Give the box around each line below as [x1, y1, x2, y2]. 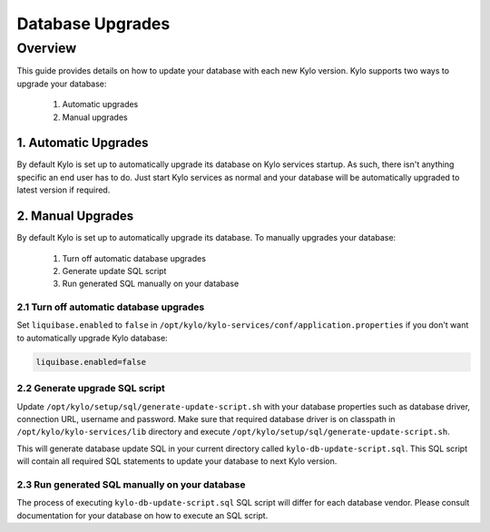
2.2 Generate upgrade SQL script [16, 382, 165, 395]
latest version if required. [16, 184, 111, 195]
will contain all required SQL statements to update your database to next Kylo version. [16, 456, 338, 467]
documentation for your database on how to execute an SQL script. [16, 509, 269, 521]
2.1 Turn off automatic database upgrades [16, 300, 205, 313]
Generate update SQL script [62, 265, 167, 276]
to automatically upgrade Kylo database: [16, 332, 168, 343]
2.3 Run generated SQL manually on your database [16, 478, 246, 490]
